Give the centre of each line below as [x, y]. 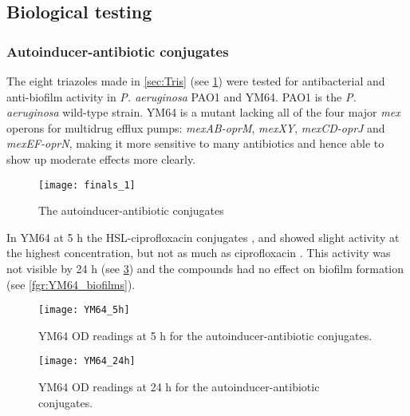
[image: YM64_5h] [84, 310]
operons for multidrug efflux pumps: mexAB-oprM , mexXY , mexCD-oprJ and [196, 127]
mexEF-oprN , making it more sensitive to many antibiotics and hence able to [195, 143]
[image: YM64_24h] [87, 361]
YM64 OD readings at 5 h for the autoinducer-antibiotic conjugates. [205, 335]
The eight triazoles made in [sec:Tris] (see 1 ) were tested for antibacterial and [196, 81]
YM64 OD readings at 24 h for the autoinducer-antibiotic [179, 387]
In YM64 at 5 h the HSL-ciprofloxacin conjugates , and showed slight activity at [203, 237]
